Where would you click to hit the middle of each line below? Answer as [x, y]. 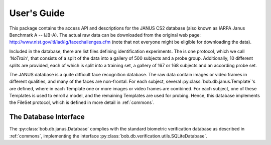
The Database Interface [47, 117]
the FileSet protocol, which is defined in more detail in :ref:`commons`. [82, 102]
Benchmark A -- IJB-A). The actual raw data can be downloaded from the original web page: [105, 35]
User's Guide [37, 13]
